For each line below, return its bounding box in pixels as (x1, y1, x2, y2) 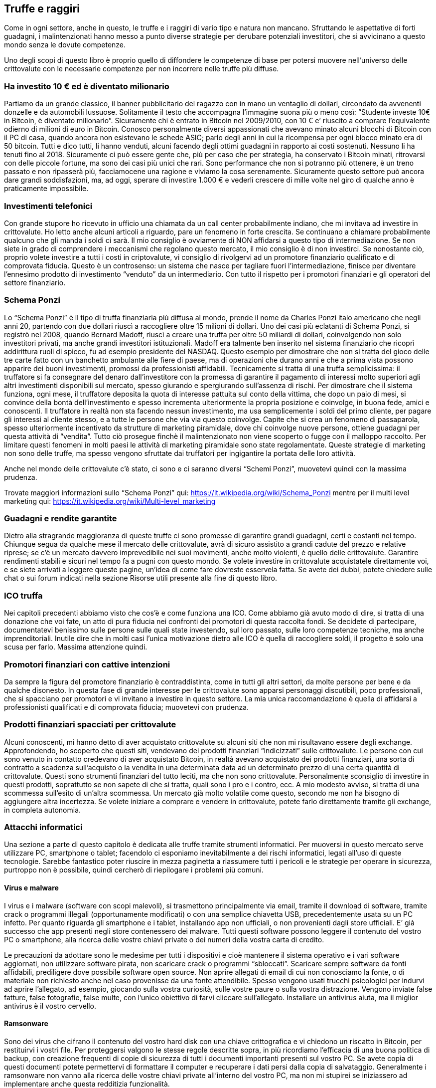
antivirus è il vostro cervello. (4, 1001, 97, 1010)
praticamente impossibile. (4, 184, 89, 193)
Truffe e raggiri (4, 2, 80, 15)
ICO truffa (4, 590, 43, 601)
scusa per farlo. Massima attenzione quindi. (4, 643, 147, 652)
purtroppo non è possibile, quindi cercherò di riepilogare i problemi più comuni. (4, 866, 264, 874)
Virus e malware (4, 883, 59, 892)
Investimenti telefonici (4, 201, 93, 211)
